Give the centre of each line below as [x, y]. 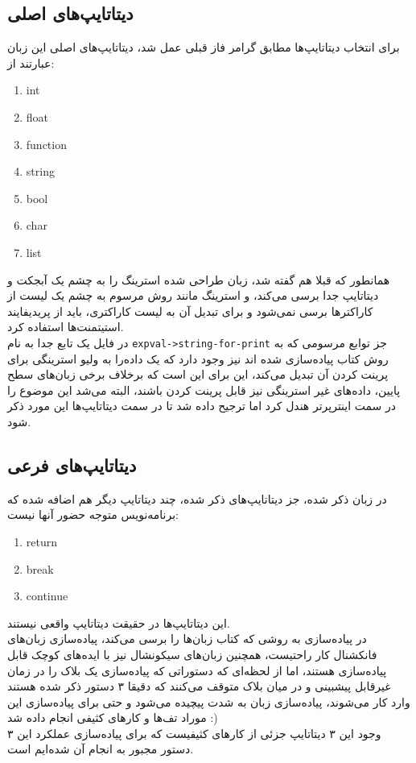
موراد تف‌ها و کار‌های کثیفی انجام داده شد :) [113, 717]
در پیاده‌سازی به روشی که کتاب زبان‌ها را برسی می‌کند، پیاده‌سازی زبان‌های [187, 639]
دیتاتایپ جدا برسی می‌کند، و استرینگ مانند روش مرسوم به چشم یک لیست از [193, 295]
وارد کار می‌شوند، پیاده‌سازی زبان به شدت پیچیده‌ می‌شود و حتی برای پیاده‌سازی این [209, 701]
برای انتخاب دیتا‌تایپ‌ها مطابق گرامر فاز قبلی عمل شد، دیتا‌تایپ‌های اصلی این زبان [204, 47]
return [42, 541]
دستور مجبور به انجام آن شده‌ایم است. [101, 749]
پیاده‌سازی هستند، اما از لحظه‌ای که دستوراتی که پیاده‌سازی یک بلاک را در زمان [197, 670]
